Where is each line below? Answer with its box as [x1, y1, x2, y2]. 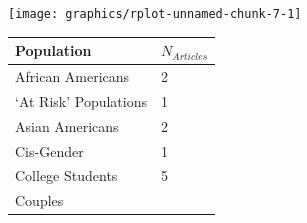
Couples [15, 190, 64, 211]
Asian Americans [15, 115, 119, 136]
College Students [15, 165, 118, 186]
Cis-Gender [15, 140, 84, 161]
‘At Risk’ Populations [15, 90, 148, 111]
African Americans [15, 66, 130, 86]
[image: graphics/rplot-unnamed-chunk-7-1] [8, 7, 302, 21]
